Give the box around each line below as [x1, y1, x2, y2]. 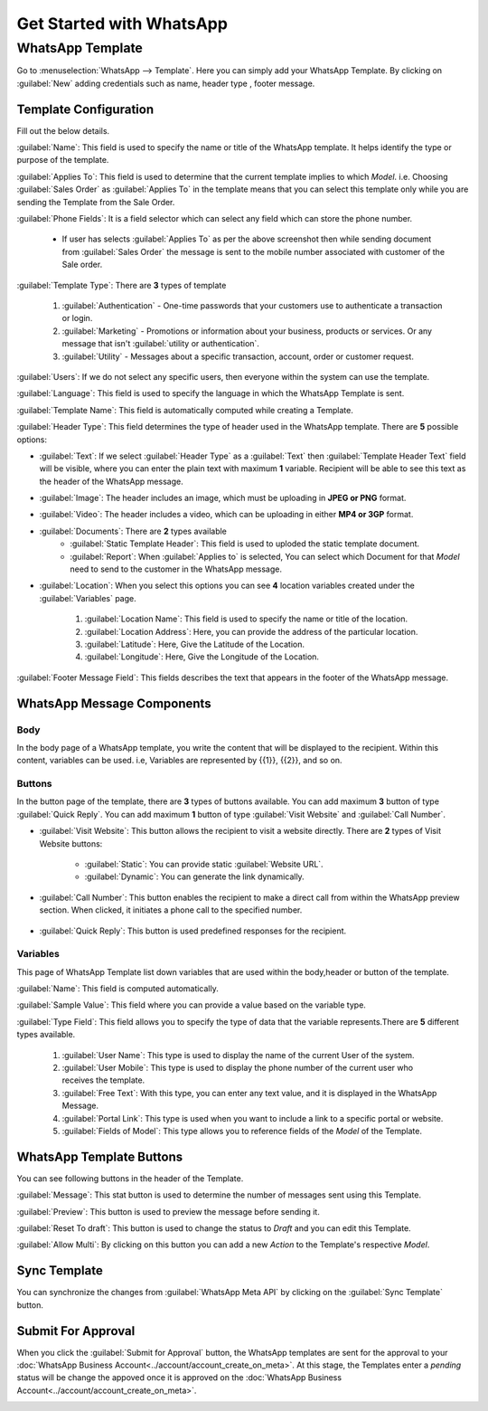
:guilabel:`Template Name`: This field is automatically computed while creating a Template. [16, 404, 354, 415]
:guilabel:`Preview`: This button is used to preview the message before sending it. [16, 1206, 320, 1217]
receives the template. [61, 1075, 145, 1085]
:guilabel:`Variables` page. [39, 592, 137, 603]
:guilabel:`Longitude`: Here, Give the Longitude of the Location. [84, 651, 320, 662]
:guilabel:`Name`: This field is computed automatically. [16, 983, 219, 994]
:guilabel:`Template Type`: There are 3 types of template [16, 279, 227, 290]
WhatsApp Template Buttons [16, 1149, 183, 1164]
